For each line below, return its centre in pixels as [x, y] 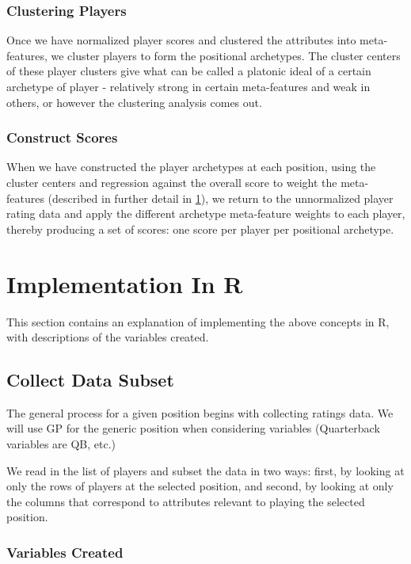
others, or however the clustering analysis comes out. [134, 102]
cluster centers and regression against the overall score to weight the [172, 182]
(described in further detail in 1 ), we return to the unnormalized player [221, 198]
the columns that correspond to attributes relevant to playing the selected [186, 501]
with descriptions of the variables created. [108, 337]
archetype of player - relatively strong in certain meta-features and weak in [188, 86]
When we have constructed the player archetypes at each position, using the [191, 167]
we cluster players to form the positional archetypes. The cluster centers [226, 55]
